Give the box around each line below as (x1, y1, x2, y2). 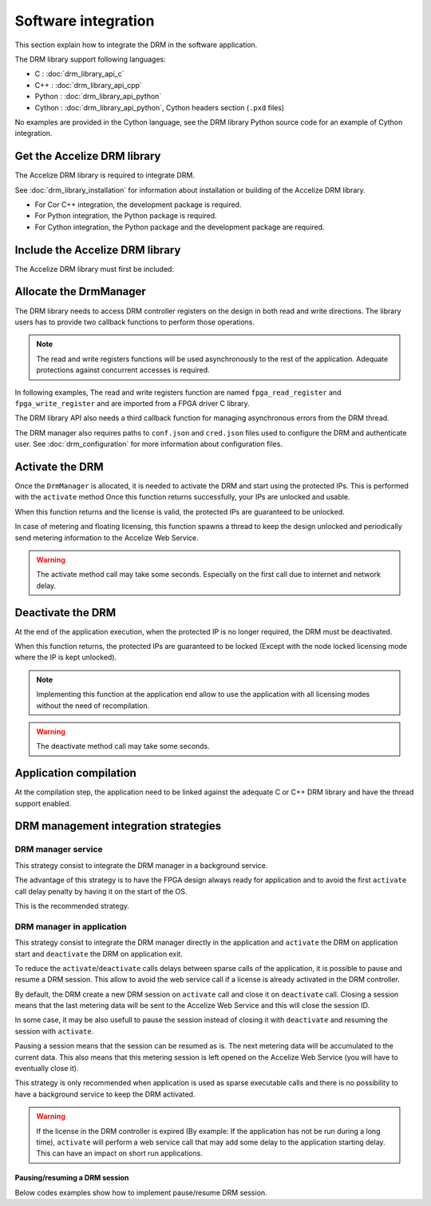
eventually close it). (14, 1064, 79, 1073)
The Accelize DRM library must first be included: (14, 264, 175, 273)
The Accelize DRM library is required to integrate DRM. (14, 170, 196, 180)
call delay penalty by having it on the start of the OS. (14, 886, 188, 896)
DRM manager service (14, 844, 103, 855)
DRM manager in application (14, 921, 127, 932)
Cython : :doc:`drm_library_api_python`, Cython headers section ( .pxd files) (34, 102, 285, 112)
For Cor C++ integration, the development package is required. (34, 200, 242, 209)
